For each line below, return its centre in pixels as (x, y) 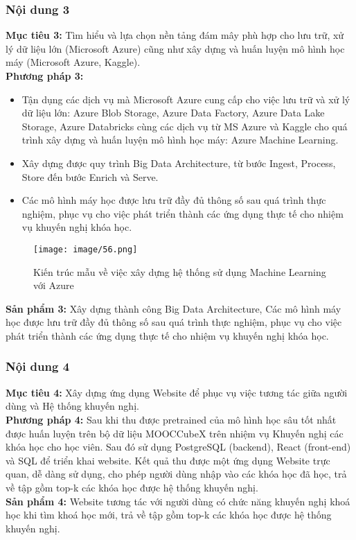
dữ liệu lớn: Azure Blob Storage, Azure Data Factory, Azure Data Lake (173, 113)
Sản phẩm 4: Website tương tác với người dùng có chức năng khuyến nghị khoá (178, 501)
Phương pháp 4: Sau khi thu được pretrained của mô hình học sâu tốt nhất (171, 419)
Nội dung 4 (38, 366)
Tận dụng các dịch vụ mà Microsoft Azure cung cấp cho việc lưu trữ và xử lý (186, 99)
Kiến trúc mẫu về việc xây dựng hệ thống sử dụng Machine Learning (180, 271)
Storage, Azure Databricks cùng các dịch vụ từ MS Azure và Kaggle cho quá (185, 126)
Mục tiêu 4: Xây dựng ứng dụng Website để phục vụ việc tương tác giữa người (177, 392)
